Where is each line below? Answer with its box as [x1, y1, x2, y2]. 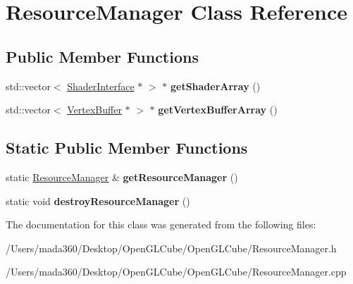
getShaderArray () [170, 78, 261, 93]
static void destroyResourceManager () [6, 193, 190, 208]
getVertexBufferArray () [158, 102, 278, 117]
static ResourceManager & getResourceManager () [6, 169, 238, 184]
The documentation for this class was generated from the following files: [6, 217, 316, 232]
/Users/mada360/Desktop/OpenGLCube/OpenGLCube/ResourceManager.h [6, 240, 337, 255]
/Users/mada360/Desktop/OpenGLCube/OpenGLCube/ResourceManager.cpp [6, 264, 347, 279]
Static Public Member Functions [6, 137, 248, 159]
